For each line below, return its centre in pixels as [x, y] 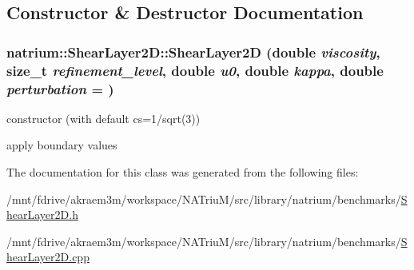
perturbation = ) [60, 88]
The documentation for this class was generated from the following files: [183, 172]
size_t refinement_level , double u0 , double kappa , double [195, 70]
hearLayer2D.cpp [48, 257]
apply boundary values [62, 145]
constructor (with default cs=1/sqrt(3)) [103, 118]
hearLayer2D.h [42, 214]
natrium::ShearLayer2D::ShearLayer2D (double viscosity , [193, 52]
